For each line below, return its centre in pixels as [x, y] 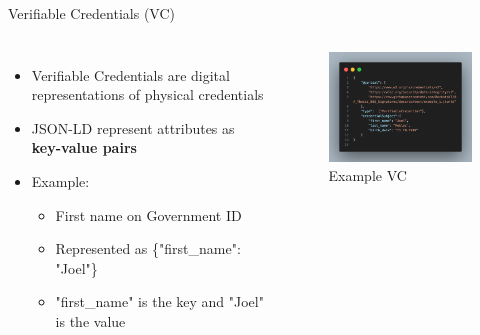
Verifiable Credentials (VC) [91, 13]
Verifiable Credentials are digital [130, 74]
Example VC [367, 175]
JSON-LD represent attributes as [133, 127]
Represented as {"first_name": [148, 248]
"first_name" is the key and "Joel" [159, 301]
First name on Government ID [148, 214]
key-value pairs [84, 147]
